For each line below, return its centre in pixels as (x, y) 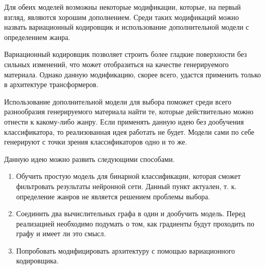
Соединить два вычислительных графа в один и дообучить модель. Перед (131, 213)
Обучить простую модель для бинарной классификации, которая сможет (128, 176)
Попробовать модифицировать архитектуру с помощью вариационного (126, 250)
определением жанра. (37, 37)
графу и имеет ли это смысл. (61, 233)
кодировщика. (37, 261)
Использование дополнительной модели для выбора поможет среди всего (118, 101)
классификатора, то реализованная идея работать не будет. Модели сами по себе (129, 131)
